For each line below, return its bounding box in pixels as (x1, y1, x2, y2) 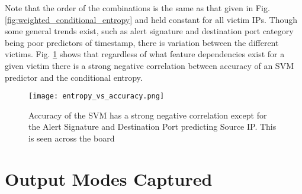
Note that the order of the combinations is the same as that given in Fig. (5, 2, 270, 14)
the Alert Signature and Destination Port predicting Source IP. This (28, 120, 277, 133)
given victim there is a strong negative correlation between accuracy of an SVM (5, 59, 294, 71)
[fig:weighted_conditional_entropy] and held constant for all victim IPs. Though (5, 13, 297, 25)
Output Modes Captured (5, 166, 213, 190)
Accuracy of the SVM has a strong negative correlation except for (28, 108, 267, 121)
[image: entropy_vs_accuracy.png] (28, 92, 165, 101)
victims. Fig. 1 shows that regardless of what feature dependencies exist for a (5, 48, 285, 60)
